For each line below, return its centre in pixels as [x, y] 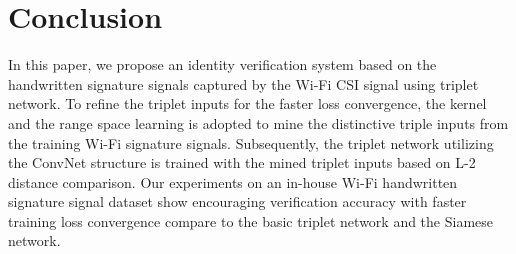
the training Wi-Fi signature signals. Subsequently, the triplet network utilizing [251, 142]
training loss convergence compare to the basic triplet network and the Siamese [251, 220]
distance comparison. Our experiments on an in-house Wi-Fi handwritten [233, 181]
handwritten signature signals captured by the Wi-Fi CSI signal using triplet [243, 83]
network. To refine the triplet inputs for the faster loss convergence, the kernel [247, 103]
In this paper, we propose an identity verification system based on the [222, 64]
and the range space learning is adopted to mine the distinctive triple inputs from [258, 122]
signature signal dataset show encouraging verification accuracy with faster [237, 201]
